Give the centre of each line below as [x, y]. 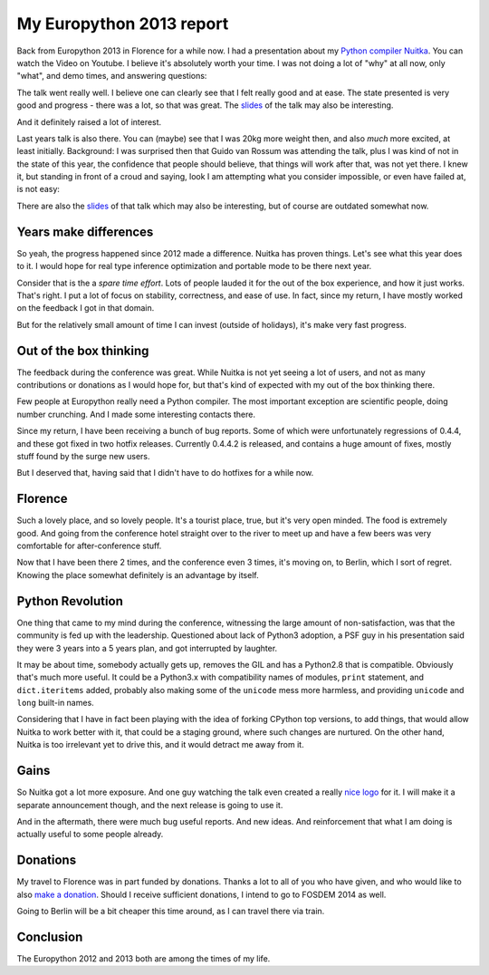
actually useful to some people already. [90, 835]
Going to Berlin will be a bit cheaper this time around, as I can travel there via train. [171, 911]
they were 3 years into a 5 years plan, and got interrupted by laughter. [147, 648]
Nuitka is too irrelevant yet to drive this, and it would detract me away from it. [160, 745]
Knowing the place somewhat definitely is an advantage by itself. [138, 574]
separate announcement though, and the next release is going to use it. [150, 805]
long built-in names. [55, 703]
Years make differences [85, 232]
